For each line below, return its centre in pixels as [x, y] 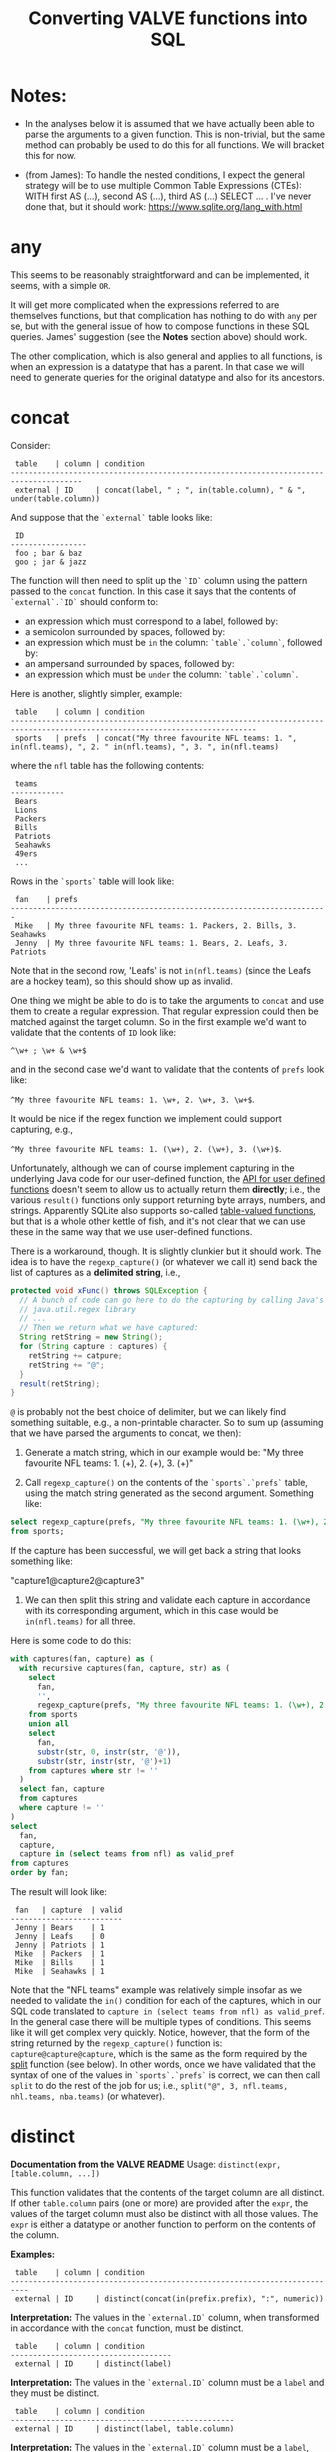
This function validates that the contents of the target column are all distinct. [167, 2192]
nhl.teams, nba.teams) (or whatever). [87, 2096]
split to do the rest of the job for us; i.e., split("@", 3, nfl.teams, [149, 2086]
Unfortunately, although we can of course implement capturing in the [152, 1168]
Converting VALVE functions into [168, 18]
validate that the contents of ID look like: [93, 1032]
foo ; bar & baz [48, 553]
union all [49, 1724]
